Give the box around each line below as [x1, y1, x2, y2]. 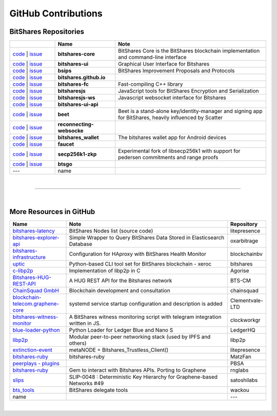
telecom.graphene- [12, 300, 60, 308]
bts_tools [12, 387, 34, 394]
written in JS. [69, 320, 101, 327]
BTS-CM [230, 277, 251, 285]
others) [69, 339, 87, 347]
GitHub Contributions [9, 8, 103, 19]
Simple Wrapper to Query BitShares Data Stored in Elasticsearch [69, 234, 225, 241]
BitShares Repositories [9, 27, 85, 36]
